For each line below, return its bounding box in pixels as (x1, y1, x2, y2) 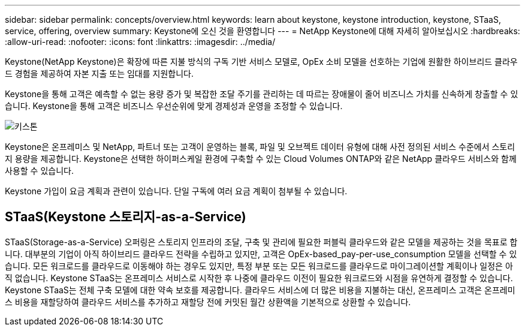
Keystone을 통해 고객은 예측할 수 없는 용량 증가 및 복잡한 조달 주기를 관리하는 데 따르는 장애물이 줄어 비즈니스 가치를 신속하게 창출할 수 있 (5, 89, 518, 99)
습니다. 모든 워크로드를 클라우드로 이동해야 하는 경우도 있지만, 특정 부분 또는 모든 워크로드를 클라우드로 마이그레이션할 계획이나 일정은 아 (5, 260, 513, 271)
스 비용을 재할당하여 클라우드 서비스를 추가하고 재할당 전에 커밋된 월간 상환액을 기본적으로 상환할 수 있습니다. (5, 296, 411, 307)
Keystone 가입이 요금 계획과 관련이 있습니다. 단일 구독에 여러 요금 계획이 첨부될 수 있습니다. (5, 186, 348, 196)
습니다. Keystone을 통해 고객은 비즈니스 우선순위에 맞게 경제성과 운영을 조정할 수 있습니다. (5, 101, 343, 111)
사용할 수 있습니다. (5, 165, 74, 176)
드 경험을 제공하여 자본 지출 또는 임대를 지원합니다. (5, 68, 194, 79)
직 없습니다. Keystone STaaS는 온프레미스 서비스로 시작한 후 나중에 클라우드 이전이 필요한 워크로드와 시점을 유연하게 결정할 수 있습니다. (5, 272, 513, 283)
